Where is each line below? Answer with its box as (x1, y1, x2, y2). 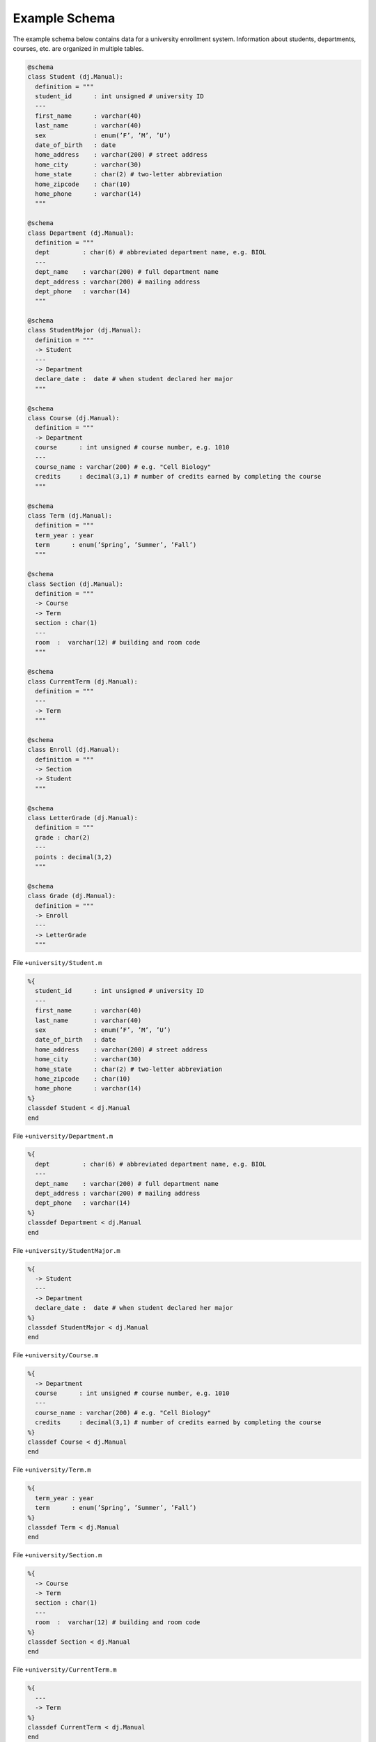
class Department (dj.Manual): (27, 229, 135, 237)
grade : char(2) (35, 833, 91, 841)
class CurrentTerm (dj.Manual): (27, 677, 139, 686)
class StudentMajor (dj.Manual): (27, 326, 142, 334)
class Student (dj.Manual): (27, 73, 123, 81)
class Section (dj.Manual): (27, 580, 123, 588)
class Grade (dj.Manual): (27, 892, 116, 900)
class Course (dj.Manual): (27, 414, 120, 422)
